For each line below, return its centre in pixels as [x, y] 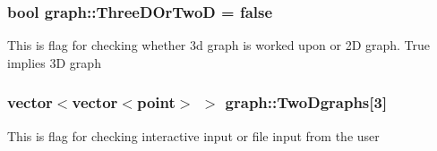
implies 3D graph [54, 62]
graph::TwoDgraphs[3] [306, 102]
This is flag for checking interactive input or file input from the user [193, 135]
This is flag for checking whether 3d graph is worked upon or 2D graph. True [219, 45]
